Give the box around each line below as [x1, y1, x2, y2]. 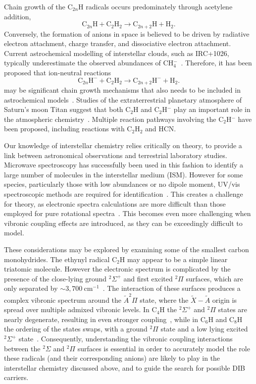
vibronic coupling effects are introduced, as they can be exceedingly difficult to [4, 218, 243, 228]
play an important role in [173, 104, 251, 114]
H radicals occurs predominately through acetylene [78, 1, 233, 11]
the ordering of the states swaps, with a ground [4, 324, 148, 334]
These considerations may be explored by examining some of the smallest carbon [4, 244, 249, 254]
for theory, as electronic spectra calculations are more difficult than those [4, 198, 226, 209]
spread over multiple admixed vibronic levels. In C [4, 304, 157, 315]
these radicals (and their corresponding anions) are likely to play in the [4, 353, 220, 363]
